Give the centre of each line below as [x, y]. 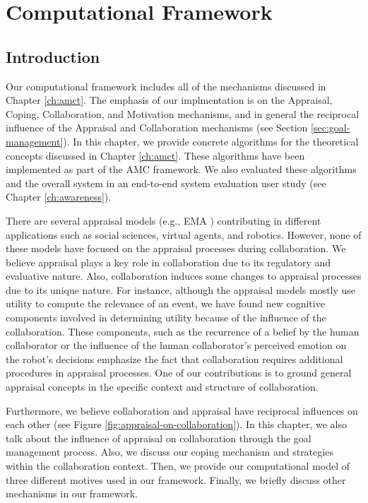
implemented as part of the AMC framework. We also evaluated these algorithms [181, 169]
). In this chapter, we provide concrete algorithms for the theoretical [211, 141]
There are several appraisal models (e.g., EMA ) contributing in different [164, 220]
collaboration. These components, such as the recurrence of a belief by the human [183, 331]
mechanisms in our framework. [72, 493]
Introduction [53, 56]
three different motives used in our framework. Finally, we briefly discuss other [176, 479]
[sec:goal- [331, 128]
